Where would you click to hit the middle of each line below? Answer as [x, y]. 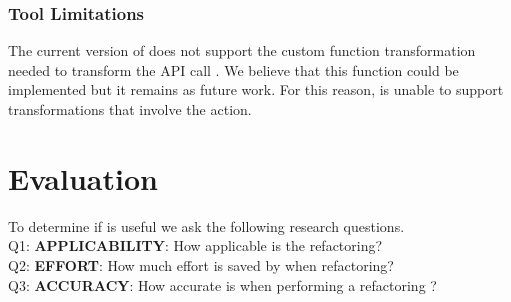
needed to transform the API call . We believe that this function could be [233, 69]
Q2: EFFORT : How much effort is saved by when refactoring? [201, 264]
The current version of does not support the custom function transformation [242, 50]
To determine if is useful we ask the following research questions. [206, 225]
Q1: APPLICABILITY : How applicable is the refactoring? [195, 245]
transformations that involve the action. [130, 109]
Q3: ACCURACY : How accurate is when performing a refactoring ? [222, 284]
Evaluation [83, 177]
